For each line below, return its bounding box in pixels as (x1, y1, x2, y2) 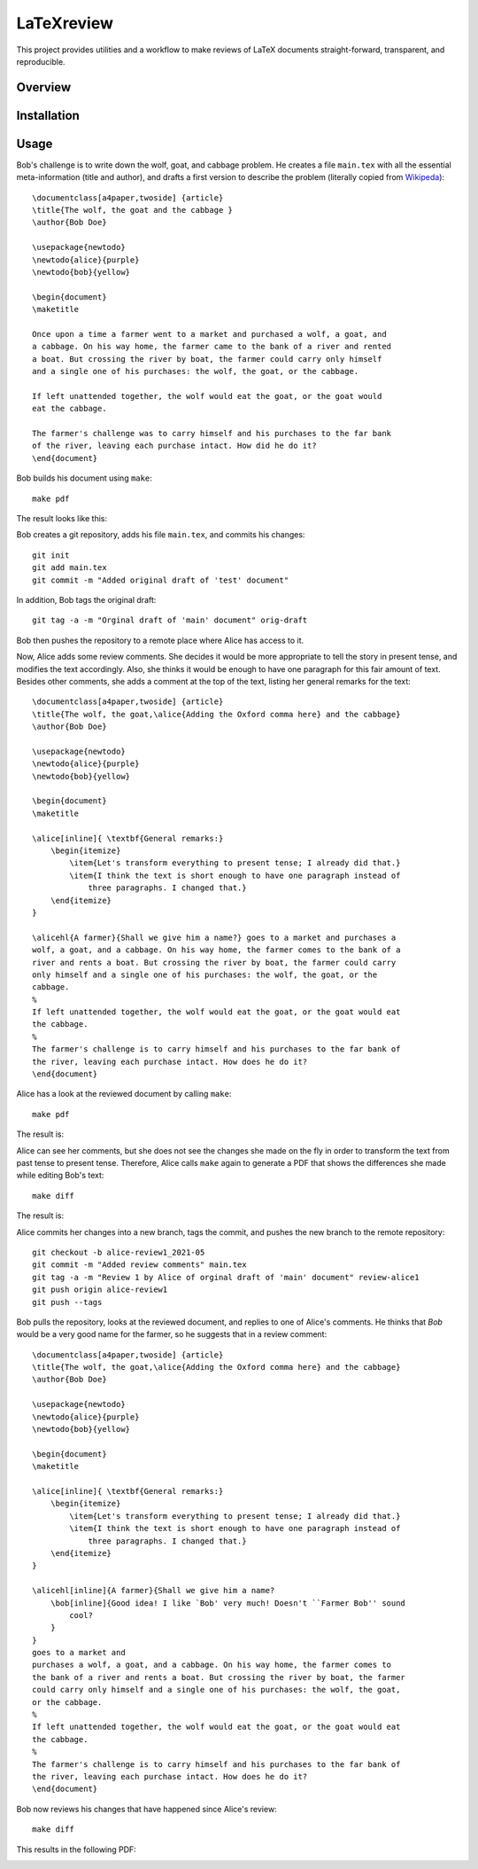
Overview (16, 80, 72, 95)
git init (32, 550, 70, 560)
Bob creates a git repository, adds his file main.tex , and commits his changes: (16, 529, 305, 540)
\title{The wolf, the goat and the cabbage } (32, 205, 234, 215)
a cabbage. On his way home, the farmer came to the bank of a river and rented (32, 341, 392, 352)
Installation (16, 107, 80, 123)
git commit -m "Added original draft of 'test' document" (32, 575, 289, 585)
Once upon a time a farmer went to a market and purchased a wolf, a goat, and (32, 329, 387, 339)
